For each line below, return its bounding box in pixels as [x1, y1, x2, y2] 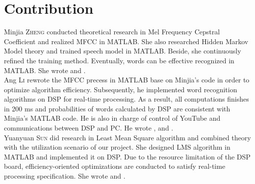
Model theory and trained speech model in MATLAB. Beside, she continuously [4, 46, 241, 56]
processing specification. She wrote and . [4, 171, 126, 181]
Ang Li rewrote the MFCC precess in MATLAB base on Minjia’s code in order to [4, 75, 250, 85]
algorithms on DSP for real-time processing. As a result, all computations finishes [4, 94, 249, 104]
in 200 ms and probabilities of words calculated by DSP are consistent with [4, 103, 230, 113]
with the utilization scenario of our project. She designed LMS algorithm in [4, 142, 230, 152]
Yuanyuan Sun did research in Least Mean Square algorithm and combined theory [4, 132, 251, 142]
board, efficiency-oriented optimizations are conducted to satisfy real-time [4, 161, 226, 171]
